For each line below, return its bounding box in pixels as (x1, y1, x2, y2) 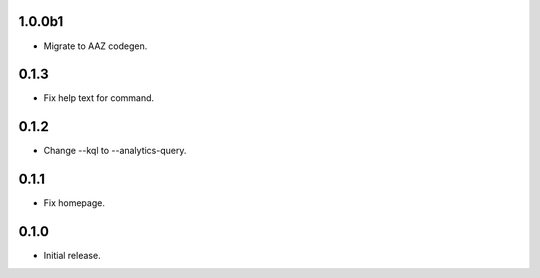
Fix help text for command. (43, 92, 155, 104)
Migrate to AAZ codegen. (43, 40, 148, 52)
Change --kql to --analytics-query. (43, 145, 187, 157)
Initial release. (43, 250, 101, 262)
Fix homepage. (43, 197, 105, 209)
